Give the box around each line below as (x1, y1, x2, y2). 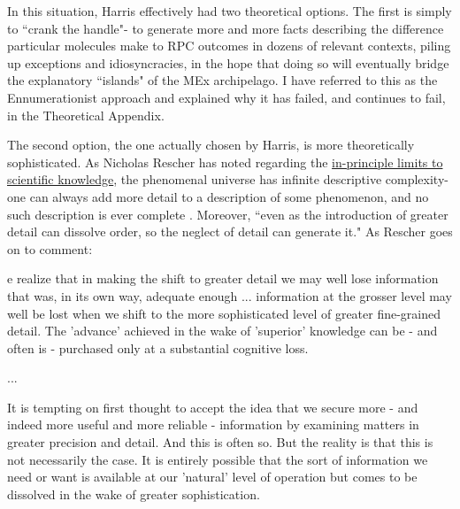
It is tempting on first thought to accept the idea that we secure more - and (7, 397, 418, 416)
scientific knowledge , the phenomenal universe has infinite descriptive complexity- (7, 170, 448, 189)
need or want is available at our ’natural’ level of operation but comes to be (7, 467, 418, 486)
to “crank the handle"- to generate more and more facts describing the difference (7, 19, 444, 37)
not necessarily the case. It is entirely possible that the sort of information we (7, 450, 428, 468)
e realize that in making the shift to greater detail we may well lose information (7, 269, 439, 288)
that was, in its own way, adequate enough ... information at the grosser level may (7, 286, 452, 305)
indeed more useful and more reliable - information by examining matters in (7, 415, 419, 434)
